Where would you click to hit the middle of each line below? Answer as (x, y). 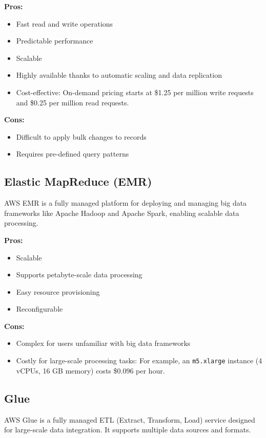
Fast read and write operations (65, 23)
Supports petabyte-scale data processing (79, 275)
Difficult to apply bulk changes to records (81, 136)
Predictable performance (55, 41)
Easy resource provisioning (58, 291)
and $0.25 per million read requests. (73, 102)
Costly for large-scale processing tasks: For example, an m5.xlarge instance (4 (139, 360)
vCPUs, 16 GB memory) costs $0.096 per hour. (90, 370)
